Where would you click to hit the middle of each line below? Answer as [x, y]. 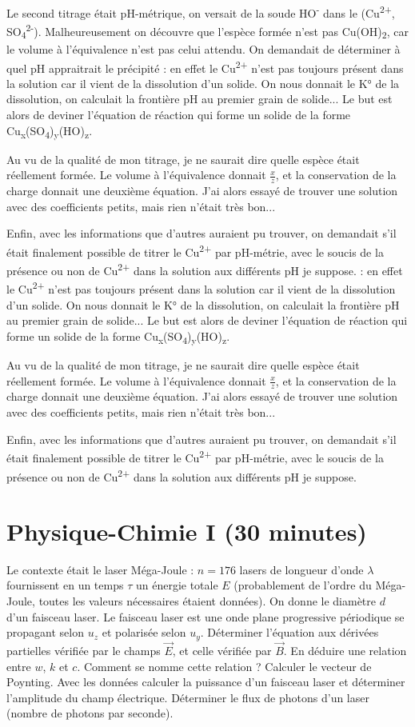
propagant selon [45, 632]
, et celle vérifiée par [222, 650]
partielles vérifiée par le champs [84, 650]
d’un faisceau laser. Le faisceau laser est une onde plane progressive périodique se [206, 616]
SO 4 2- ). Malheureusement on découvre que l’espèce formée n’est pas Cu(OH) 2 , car [207, 31]
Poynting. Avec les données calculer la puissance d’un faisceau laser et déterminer [206, 682]
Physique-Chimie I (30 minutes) [187, 531]
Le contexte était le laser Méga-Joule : [100, 569]
